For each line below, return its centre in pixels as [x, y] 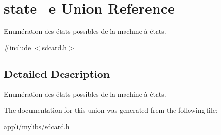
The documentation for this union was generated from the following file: [111, 110]
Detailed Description [57, 73]
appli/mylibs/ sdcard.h [37, 126]
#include [17, 47]
